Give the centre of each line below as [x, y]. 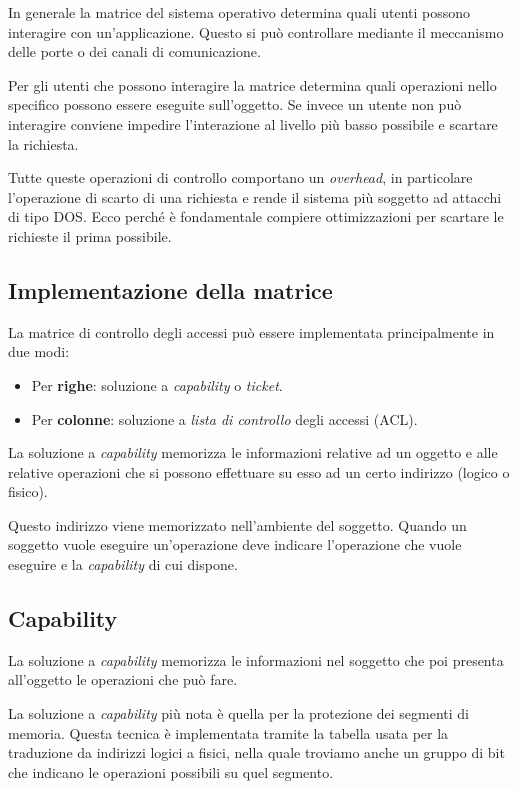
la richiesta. [43, 143]
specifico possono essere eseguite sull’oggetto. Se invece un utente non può [235, 104]
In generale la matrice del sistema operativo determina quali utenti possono [239, 12]
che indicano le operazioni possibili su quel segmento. [171, 771]
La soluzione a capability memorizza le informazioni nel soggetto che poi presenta [256, 659]
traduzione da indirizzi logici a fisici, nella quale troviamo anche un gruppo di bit [256, 752]
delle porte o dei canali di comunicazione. [134, 51]
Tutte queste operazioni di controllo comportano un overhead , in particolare [240, 177]
